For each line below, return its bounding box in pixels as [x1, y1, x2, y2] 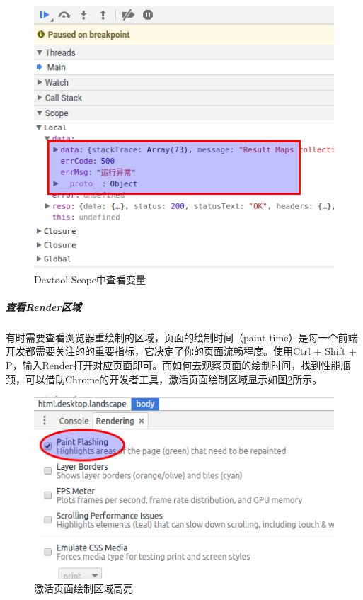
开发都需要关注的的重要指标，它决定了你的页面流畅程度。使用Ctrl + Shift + [6, 344, 357, 358]
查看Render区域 [6, 299, 81, 314]
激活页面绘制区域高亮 [34, 581, 133, 596]
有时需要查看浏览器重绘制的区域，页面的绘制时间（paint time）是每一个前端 [6, 329, 358, 344]
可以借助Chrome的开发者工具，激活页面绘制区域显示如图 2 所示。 [25, 371, 323, 386]
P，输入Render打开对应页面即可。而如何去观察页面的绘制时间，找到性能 [6, 357, 341, 372]
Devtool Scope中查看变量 [34, 271, 146, 286]
